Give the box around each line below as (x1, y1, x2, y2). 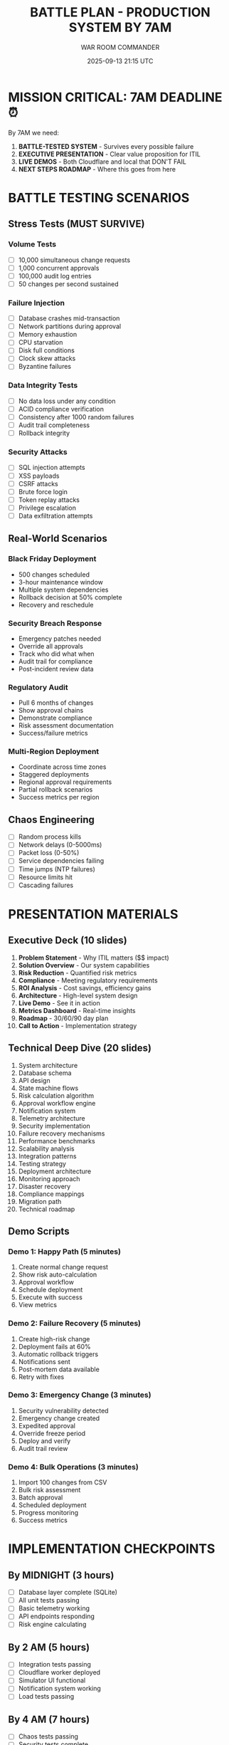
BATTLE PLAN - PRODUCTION (30, 4, 211, 21)
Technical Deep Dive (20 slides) (8, 1042, 152, 1054)
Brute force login (18, 487, 68, 496)
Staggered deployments (18, 770, 90, 779)
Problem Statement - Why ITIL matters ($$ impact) (18, 953, 169, 962)
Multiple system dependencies (18, 585, 109, 594)
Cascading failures (18, 881, 74, 889)
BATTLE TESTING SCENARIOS (8, 189, 190, 206)
